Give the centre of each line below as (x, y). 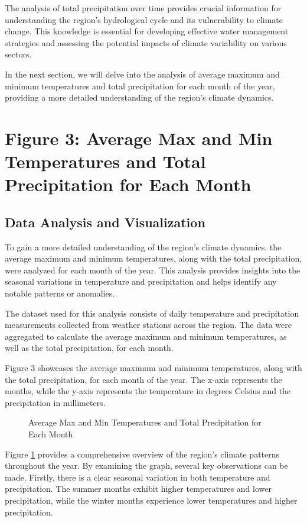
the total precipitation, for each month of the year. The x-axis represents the (143, 379)
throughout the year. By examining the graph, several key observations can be (146, 465)
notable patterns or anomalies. (60, 293)
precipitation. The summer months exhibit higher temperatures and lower (138, 489)
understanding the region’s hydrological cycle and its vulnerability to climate (144, 19)
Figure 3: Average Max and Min (139, 138)
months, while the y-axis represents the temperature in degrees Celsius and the (148, 391)
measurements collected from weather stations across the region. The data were (148, 325)
